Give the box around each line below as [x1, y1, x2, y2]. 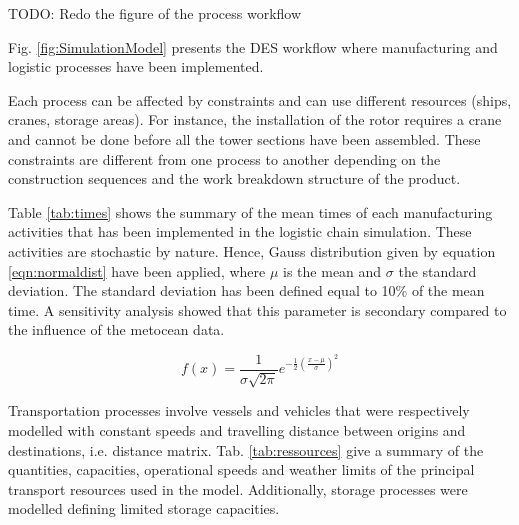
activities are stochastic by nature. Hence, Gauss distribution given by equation [8, 240, 496, 261]
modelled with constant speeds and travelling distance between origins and [8, 419, 466, 440]
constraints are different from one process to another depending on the [8, 148, 441, 169]
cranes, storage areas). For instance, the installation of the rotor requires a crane [8, 109, 502, 130]
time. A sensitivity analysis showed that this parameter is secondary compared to [8, 299, 507, 320]
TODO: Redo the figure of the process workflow [8, 3, 302, 23]
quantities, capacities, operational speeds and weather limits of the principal [8, 459, 475, 480]
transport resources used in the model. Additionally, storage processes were [8, 478, 468, 499]
